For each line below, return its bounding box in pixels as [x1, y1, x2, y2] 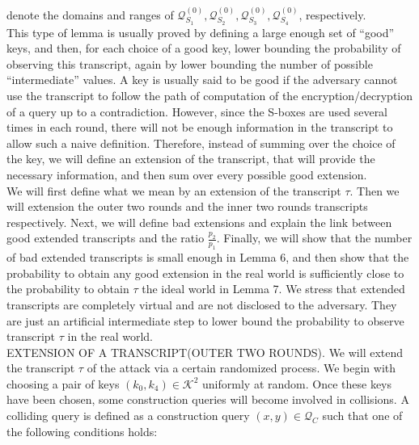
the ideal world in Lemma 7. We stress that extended [142, 280, 405, 297]
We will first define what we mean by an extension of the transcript [6, 182, 341, 199]
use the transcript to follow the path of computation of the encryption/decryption [6, 87, 413, 104]
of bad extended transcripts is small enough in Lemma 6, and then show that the [6, 249, 409, 266]
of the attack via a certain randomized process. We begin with [87, 359, 396, 376]
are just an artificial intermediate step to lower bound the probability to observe [6, 312, 404, 329]
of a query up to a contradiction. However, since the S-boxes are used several [6, 103, 388, 120]
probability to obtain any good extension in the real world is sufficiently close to [6, 264, 404, 281]
